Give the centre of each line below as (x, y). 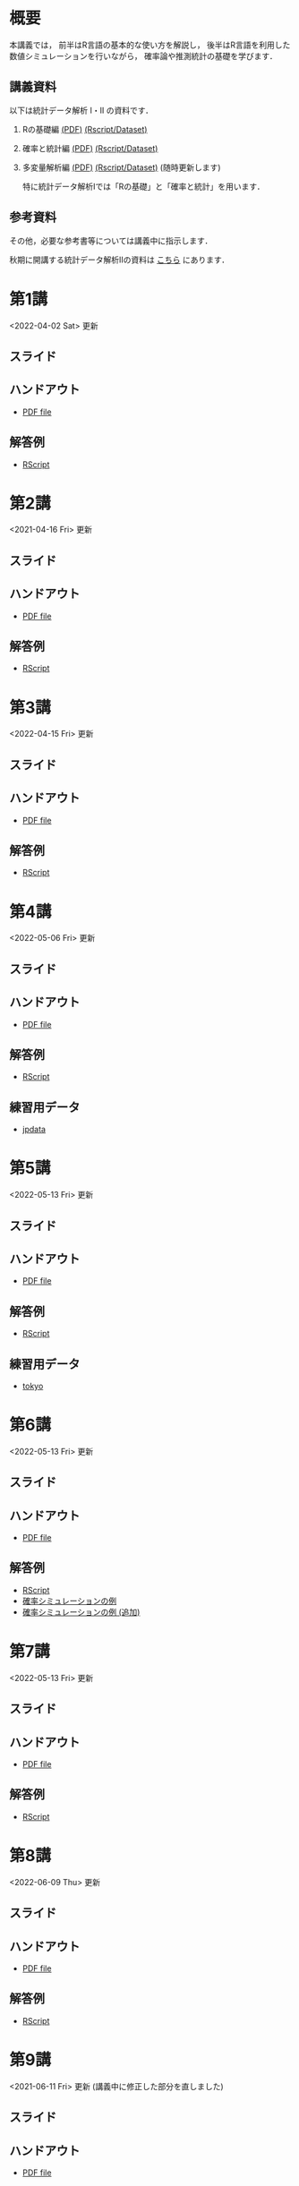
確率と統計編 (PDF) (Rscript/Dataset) (90, 148)
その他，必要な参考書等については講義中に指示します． (111, 240)
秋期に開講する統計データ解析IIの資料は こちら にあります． (120, 260)
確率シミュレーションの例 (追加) (81, 1611)
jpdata (34, 1130)
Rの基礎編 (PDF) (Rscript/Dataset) (85, 129)
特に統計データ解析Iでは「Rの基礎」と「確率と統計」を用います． (144, 186)
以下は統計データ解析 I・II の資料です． (81, 110)
